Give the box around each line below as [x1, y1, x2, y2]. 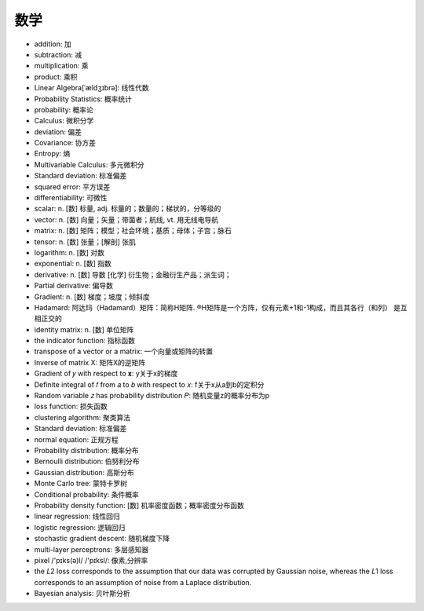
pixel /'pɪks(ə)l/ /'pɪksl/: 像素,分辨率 [34, 555, 148, 565]
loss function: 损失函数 [34, 401, 108, 412]
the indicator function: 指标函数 [34, 336, 135, 346]
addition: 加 [34, 39, 72, 49]
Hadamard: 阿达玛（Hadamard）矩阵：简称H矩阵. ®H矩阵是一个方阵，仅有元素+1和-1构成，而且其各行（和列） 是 [34, 302, 400, 312]
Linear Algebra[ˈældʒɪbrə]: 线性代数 [34, 83, 149, 93]
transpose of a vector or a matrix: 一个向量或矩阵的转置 [34, 346, 214, 357]
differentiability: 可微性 [34, 193, 108, 203]
